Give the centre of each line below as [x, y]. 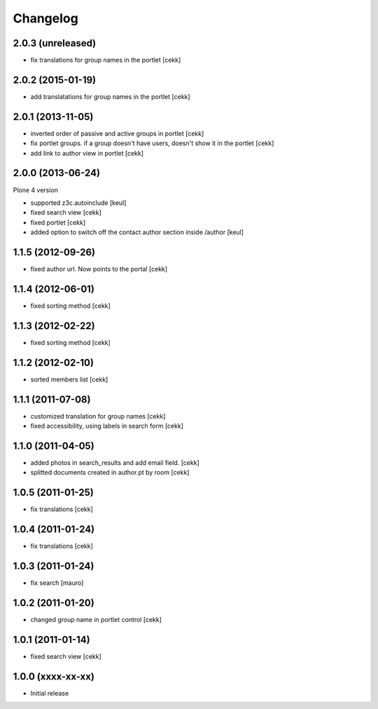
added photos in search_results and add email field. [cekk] [115, 462]
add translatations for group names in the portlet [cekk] [110, 96]
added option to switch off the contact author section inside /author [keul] [137, 232]
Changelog [45, 18]
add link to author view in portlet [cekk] [87, 153]
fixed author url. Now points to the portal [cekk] [99, 269]
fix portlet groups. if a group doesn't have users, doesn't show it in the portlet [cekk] [152, 143]
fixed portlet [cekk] [58, 222]
